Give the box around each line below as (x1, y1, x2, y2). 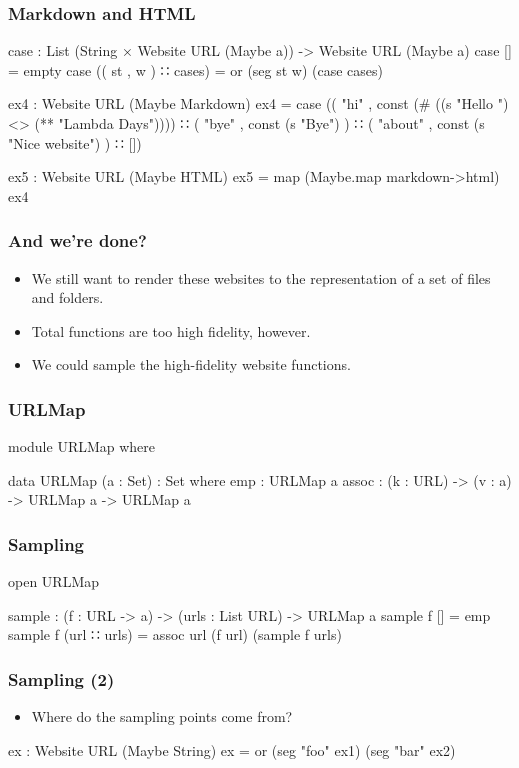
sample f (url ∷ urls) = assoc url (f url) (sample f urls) (8, 624, 342, 645)
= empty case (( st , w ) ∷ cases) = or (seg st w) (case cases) (8, 59, 384, 80)
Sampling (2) (8, 666, 115, 691)
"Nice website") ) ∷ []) (8, 132, 142, 153)
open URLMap (8, 571, 100, 592)
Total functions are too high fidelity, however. (31, 320, 311, 341)
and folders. (31, 287, 104, 308)
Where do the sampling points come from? (31, 706, 293, 727)
